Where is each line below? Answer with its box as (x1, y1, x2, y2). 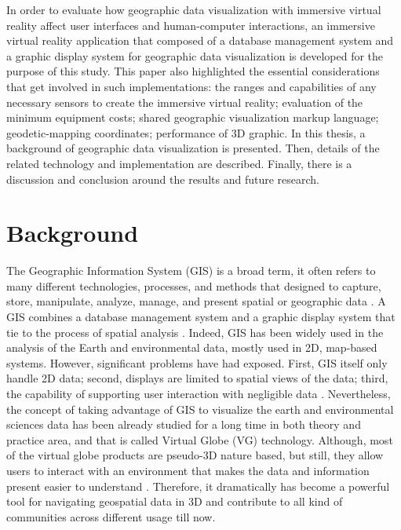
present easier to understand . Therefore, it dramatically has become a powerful (6, 477, 390, 494)
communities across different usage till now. (6, 508, 216, 525)
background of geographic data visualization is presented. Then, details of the (6, 140, 380, 156)
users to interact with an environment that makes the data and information (6, 462, 370, 478)
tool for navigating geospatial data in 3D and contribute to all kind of (6, 493, 343, 510)
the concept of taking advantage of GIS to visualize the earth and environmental (6, 400, 394, 417)
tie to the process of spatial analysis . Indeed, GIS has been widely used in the (6, 323, 384, 340)
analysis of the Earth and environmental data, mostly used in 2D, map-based (6, 339, 377, 356)
